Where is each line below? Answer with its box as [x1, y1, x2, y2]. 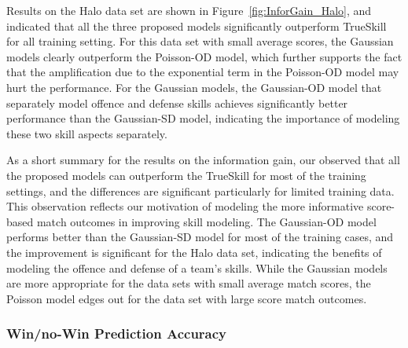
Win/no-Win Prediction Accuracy [6, 324, 227, 343]
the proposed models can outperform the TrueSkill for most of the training [6, 167, 366, 183]
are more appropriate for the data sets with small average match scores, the [6, 275, 371, 291]
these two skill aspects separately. [6, 125, 167, 141]
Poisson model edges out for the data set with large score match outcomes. [6, 290, 367, 306]
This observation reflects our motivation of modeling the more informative [6, 198, 364, 214]
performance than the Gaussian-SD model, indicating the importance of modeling [6, 110, 400, 126]
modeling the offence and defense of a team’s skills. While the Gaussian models [6, 259, 388, 276]
